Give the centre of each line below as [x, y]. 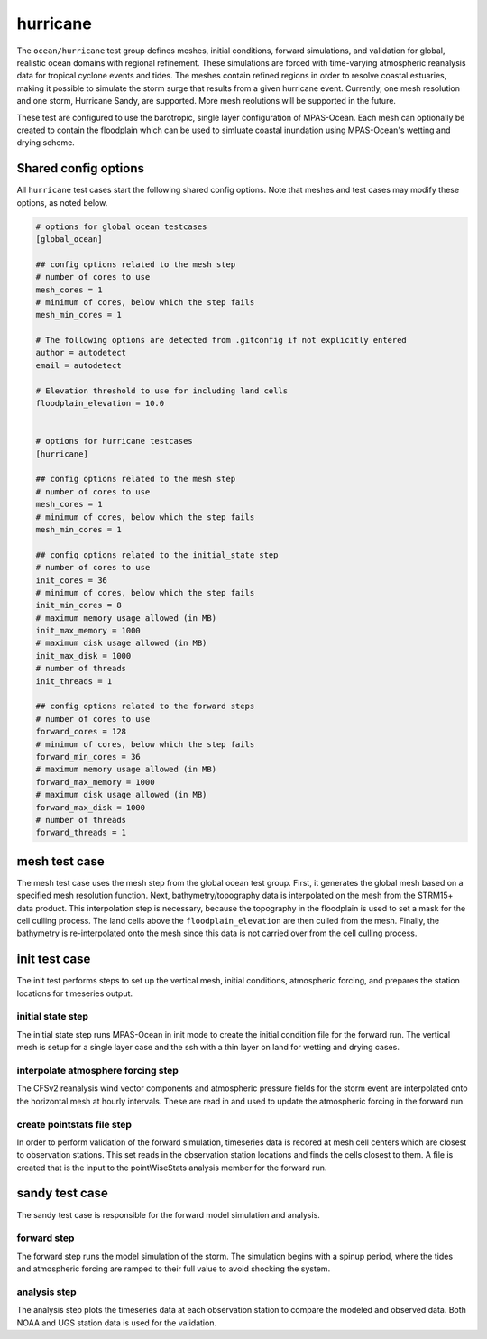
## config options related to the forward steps [145, 706]
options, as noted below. [62, 202]
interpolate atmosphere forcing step [98, 1070]
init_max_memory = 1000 [88, 631]
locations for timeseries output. [75, 993]
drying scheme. [46, 143]
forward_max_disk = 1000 [91, 807]
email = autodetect [78, 365]
